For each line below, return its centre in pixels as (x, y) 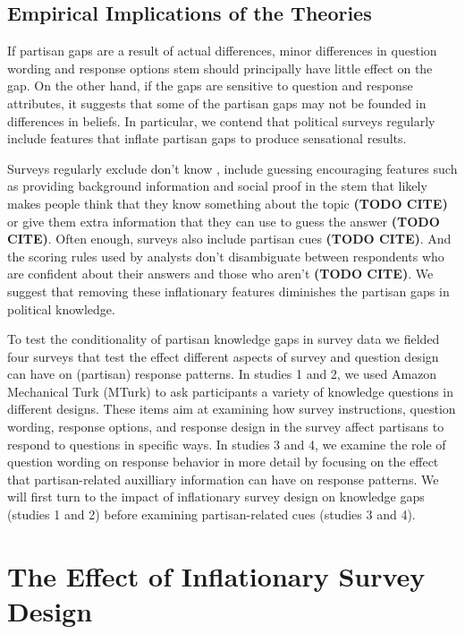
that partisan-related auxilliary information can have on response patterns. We (223, 479)
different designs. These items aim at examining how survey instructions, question (232, 409)
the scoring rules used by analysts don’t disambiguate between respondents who (226, 256)
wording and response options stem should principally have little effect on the (220, 68)
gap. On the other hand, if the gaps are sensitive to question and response (210, 86)
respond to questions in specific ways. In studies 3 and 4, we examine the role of (227, 444)
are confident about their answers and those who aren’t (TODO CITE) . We (220, 274)
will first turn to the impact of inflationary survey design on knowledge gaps (216, 497)
